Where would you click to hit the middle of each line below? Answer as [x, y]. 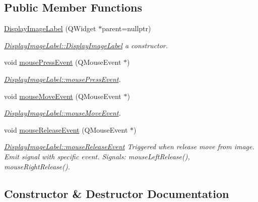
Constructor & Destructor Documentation [117, 193]
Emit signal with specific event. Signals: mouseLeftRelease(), [97, 156]
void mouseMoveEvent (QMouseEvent [63, 96]
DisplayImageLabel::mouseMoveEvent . [62, 113]
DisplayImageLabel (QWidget [50, 28]
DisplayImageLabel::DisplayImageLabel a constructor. [86, 45]
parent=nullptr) [126, 28]
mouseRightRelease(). [37, 166]
